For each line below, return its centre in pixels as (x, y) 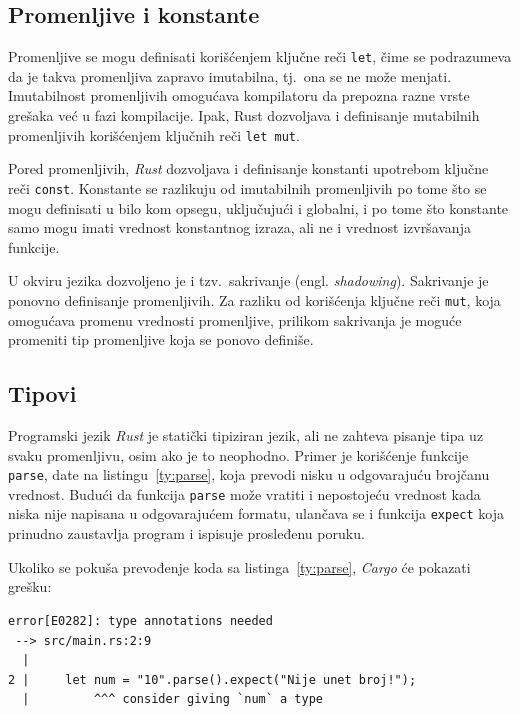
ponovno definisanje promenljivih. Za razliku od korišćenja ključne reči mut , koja (254, 299)
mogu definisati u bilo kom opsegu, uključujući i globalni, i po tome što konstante (258, 207)
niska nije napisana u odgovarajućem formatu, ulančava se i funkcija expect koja (256, 513)
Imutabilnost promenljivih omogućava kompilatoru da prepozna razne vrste (239, 95)
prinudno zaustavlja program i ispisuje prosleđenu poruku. (186, 533)
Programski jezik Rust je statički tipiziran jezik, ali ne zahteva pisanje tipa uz (246, 434)
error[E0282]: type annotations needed (140, 620)
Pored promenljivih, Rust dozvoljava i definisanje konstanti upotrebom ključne (248, 168)
